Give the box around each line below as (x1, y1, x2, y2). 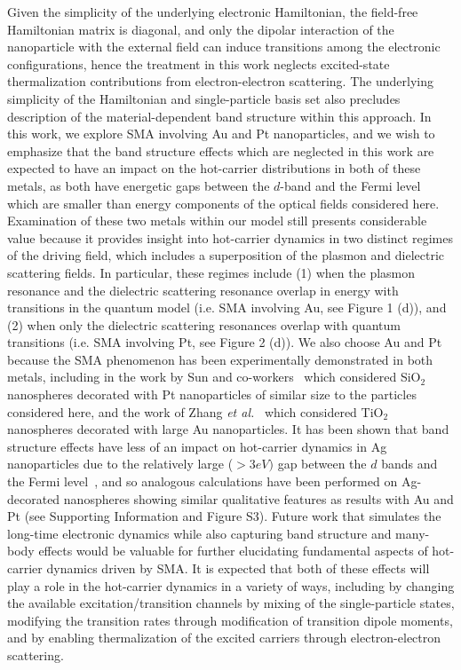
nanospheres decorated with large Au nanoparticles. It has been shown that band (7, 420, 449, 438)
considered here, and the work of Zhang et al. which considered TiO (7, 402, 384, 421)
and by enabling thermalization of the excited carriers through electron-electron (7, 628, 441, 647)
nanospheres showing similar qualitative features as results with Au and (63, 489, 454, 508)
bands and (381, 454, 438, 473)
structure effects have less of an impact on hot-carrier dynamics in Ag (7, 437, 387, 455)
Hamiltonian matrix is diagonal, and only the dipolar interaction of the (7, 20, 394, 38)
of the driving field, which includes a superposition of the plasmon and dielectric (7, 246, 445, 264)
